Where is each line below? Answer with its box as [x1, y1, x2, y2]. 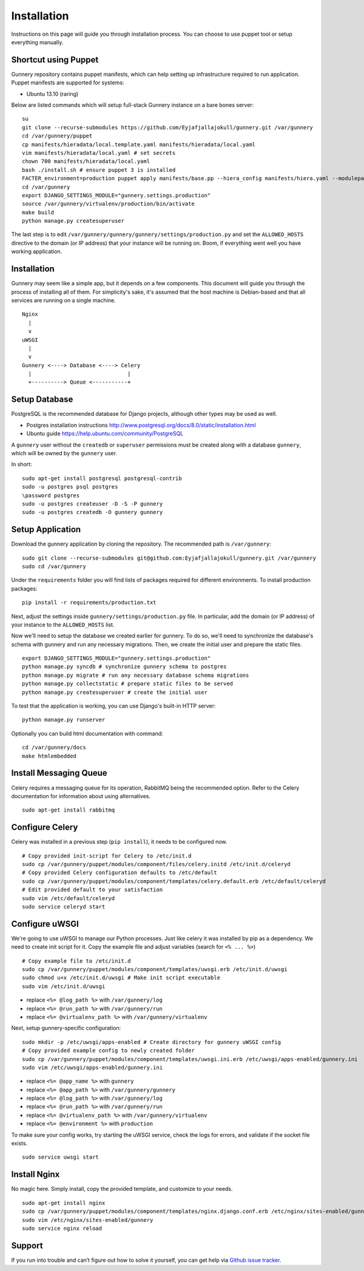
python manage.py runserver [22, 716, 106, 724]
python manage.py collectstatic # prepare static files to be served [22, 680, 234, 687]
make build [22, 209, 55, 215]
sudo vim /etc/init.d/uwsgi [22, 983, 106, 989]
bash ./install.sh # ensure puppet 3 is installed [22, 166, 176, 173]
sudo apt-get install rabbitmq [22, 807, 115, 813]
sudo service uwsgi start [22, 1154, 99, 1161]
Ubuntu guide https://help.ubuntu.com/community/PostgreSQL [26, 430, 184, 437]
